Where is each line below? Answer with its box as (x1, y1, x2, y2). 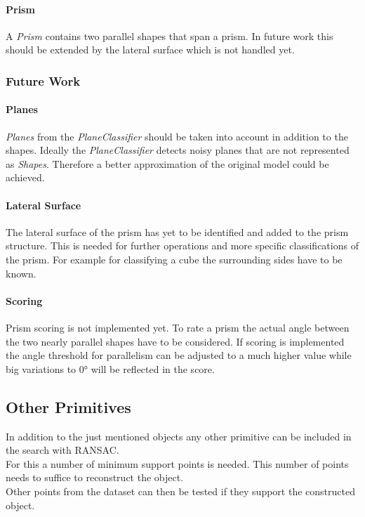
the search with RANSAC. (6, 443, 119, 457)
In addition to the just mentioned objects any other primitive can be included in (6, 428, 352, 443)
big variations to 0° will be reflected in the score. (6, 361, 215, 376)
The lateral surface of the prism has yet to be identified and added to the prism (6, 224, 349, 239)
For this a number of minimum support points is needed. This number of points (6, 456, 349, 471)
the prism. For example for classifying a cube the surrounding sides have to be (6, 251, 343, 266)
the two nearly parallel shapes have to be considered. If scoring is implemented (6, 334, 345, 348)
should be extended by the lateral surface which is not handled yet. (6, 42, 295, 57)
